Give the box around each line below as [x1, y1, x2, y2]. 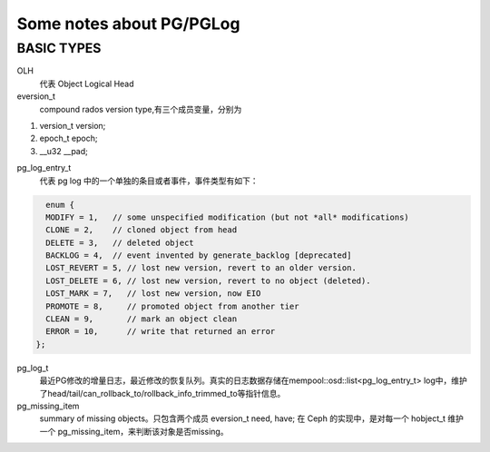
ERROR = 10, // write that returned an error [45, 327, 276, 337]
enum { [45, 200, 75, 210]
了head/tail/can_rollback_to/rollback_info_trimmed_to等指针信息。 [39, 388, 286, 398]
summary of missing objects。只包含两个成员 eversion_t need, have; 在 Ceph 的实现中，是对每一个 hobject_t [39, 413, 446, 424]
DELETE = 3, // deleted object [45, 237, 194, 248]
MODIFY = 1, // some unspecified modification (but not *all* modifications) [45, 211, 410, 222]
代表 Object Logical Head [39, 78, 135, 89]
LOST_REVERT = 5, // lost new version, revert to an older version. [45, 263, 358, 273]
